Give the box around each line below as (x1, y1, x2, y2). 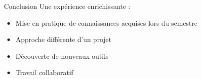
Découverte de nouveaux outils (15, 50, 109, 61)
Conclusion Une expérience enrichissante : (4, 1, 130, 11)
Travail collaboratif (15, 67, 74, 78)
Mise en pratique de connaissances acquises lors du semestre (15, 17, 198, 28)
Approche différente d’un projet (15, 34, 112, 44)
